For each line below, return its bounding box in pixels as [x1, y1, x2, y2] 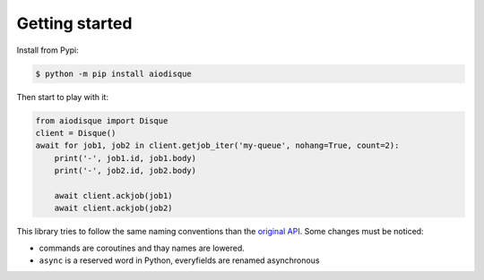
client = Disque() [35, 128, 117, 138]
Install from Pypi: [16, 45, 80, 55]
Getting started [16, 13, 133, 33]
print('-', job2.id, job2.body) [54, 165, 197, 176]
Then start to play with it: [16, 91, 109, 102]
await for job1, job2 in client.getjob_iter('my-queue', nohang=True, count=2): [35, 140, 400, 151]
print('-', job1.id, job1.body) [54, 153, 197, 163]
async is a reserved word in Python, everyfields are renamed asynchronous [39, 255, 320, 266]
